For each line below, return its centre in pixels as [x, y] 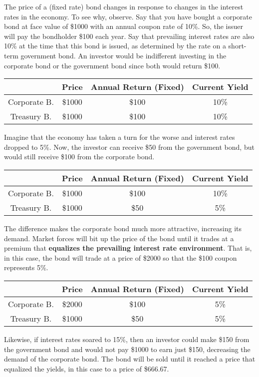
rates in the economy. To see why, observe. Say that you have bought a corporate [128, 16]
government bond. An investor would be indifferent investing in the [124, 55]
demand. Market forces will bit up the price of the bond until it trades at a [119, 238]
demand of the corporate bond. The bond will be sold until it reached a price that [130, 359]
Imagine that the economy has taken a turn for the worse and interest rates [120, 137]
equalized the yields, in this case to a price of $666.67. [87, 368]
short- [237, 46]
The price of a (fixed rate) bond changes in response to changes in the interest [124, 6]
